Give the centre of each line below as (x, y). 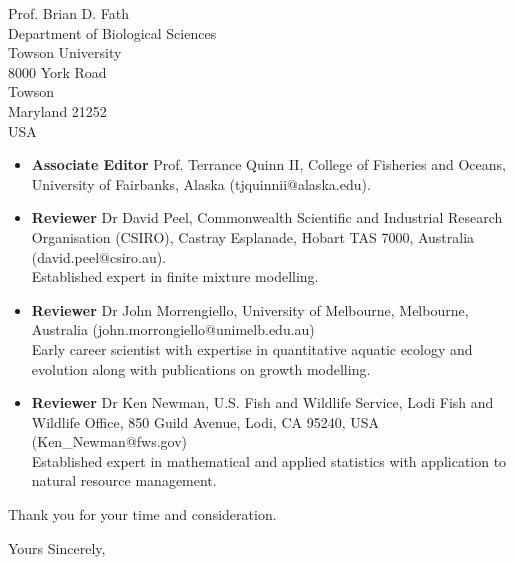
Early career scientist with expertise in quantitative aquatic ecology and (252, 348)
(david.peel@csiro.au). (99, 256)
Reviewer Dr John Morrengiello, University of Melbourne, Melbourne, (250, 309)
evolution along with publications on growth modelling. (201, 368)
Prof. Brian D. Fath (69, 13)
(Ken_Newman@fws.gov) (109, 441)
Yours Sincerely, (57, 547)
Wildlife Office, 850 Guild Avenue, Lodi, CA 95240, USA (205, 421)
